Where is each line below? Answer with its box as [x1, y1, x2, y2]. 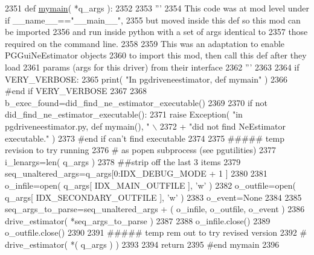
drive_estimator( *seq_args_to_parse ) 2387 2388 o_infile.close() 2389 [5, 214, 271, 227]
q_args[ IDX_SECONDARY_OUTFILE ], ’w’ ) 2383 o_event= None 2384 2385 [5, 190, 302, 203]
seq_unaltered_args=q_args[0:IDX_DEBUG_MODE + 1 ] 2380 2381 [5, 167, 268, 180]
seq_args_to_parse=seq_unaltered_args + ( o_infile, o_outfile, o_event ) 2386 [5, 203, 305, 215]
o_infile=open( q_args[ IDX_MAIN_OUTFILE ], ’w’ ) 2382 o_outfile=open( [5, 178, 296, 191]
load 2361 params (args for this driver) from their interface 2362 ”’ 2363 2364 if [5, 60, 300, 73]
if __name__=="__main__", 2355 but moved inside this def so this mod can [5, 13, 301, 26]
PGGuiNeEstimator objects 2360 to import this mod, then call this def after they [5, 49, 307, 61]
